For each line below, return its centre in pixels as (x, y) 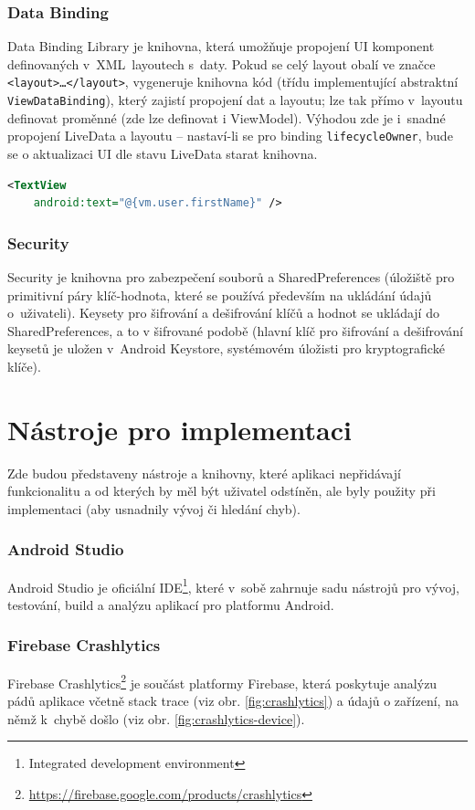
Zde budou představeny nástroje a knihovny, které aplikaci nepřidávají (204, 473)
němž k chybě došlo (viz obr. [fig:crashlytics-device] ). (156, 718)
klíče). (24, 366)
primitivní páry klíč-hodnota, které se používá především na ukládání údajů (220, 295)
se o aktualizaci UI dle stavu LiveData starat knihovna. (163, 153)
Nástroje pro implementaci (179, 429)
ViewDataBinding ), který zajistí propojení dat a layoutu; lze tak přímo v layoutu (235, 100)
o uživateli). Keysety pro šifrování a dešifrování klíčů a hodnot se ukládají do (223, 313)
